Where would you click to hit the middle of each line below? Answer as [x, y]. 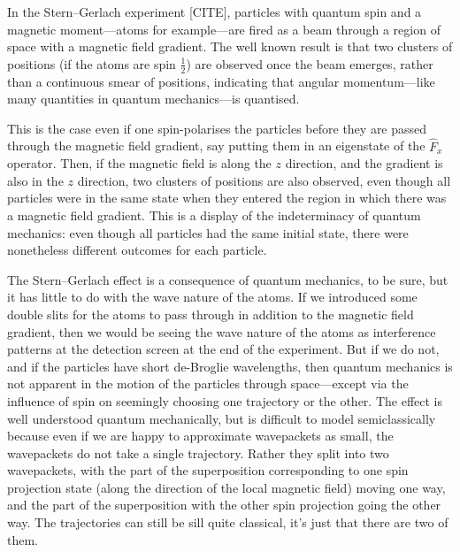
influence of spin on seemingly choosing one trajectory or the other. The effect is [225, 400]
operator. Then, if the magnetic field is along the [139, 163]
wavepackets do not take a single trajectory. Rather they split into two [198, 452]
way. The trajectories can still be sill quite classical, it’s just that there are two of [228, 522]
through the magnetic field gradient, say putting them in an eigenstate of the [216, 146]
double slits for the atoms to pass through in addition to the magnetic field [211, 314]
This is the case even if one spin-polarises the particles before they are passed [217, 128]
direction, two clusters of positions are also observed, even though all [264, 180]
